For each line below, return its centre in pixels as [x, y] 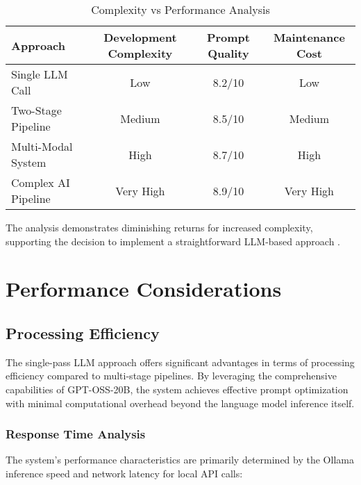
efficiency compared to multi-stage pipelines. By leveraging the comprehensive [171, 376]
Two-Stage [36, 110]
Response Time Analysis [76, 434]
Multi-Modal [42, 146]
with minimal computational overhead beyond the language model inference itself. [180, 403]
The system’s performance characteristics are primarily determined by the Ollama [180, 460]
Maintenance [309, 37]
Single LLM [40, 74]
